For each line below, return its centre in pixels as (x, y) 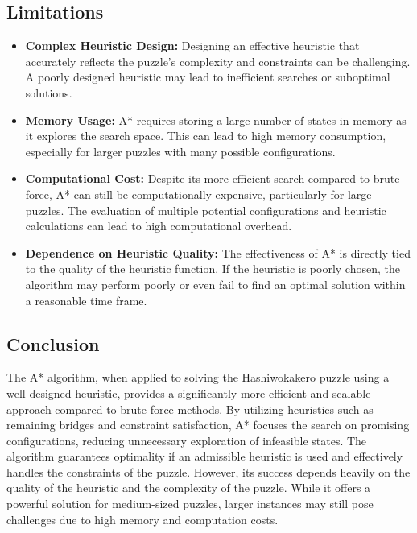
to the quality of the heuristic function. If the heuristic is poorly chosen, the (213, 269)
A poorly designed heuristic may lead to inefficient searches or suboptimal (208, 77)
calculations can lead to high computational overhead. (159, 226)
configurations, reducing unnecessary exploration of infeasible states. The (187, 440)
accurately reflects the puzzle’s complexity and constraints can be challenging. (218, 61)
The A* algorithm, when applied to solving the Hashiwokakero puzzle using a (198, 377)
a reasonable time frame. (86, 300)
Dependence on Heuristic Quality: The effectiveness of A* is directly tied (218, 252)
